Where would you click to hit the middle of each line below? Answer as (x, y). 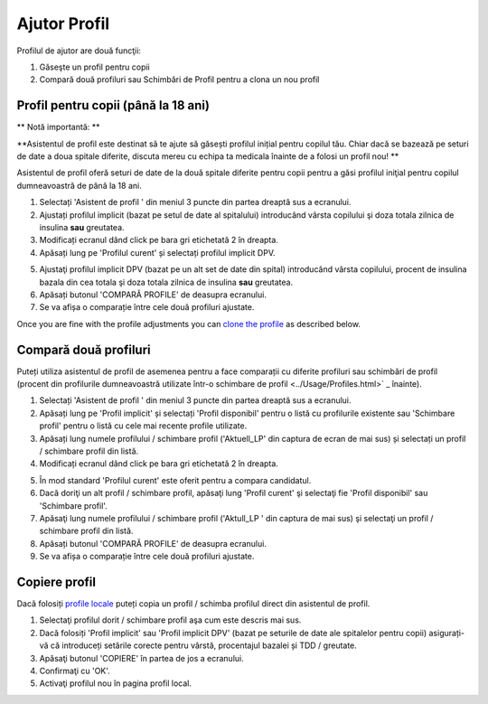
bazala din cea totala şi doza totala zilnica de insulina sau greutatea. (166, 282)
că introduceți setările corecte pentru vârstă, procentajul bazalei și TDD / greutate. (203, 645)
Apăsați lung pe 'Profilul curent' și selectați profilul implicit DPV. (157, 252)
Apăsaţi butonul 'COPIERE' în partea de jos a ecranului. (141, 658)
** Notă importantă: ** (58, 127)
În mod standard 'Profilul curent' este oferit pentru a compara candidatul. (175, 480)
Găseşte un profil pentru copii (95, 67)
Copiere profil (56, 582)
